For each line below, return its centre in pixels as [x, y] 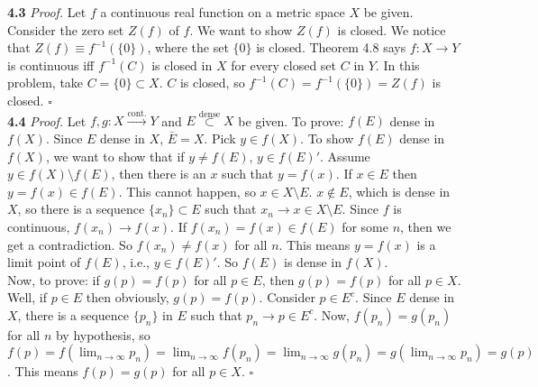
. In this [397, 64]
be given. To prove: [291, 120]
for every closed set [284, 64]
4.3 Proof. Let [47, 12]
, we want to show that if [115, 156]
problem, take [46, 83]
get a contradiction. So [70, 244]
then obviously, [128, 297]
